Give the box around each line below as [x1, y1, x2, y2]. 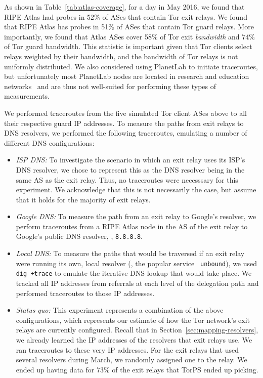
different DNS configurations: [4, 137, 95, 148]
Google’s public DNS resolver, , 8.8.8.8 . [16, 231, 143, 241]
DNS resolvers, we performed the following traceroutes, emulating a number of [4, 128, 247, 138]
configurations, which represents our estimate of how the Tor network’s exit [16, 314, 250, 325]
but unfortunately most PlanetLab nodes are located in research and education [4, 71, 249, 81]
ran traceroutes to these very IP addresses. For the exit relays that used [16, 344, 239, 355]
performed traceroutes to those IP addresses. [16, 287, 155, 298]
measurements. [4, 91, 50, 101]
